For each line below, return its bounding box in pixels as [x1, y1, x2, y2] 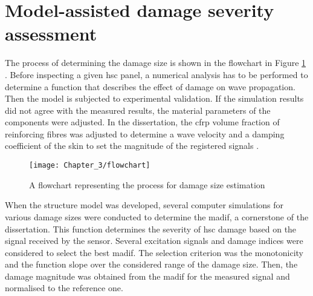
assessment [5, 21, 97, 46]
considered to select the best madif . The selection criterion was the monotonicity [5, 246, 303, 258]
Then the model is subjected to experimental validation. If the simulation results [5, 92, 304, 105]
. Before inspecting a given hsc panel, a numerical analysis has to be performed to [5, 68, 308, 81]
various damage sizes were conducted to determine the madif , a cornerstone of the [5, 210, 309, 223]
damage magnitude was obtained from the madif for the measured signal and [5, 269, 290, 282]
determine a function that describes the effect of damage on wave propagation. [5, 80, 295, 93]
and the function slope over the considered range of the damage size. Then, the [5, 258, 298, 271]
